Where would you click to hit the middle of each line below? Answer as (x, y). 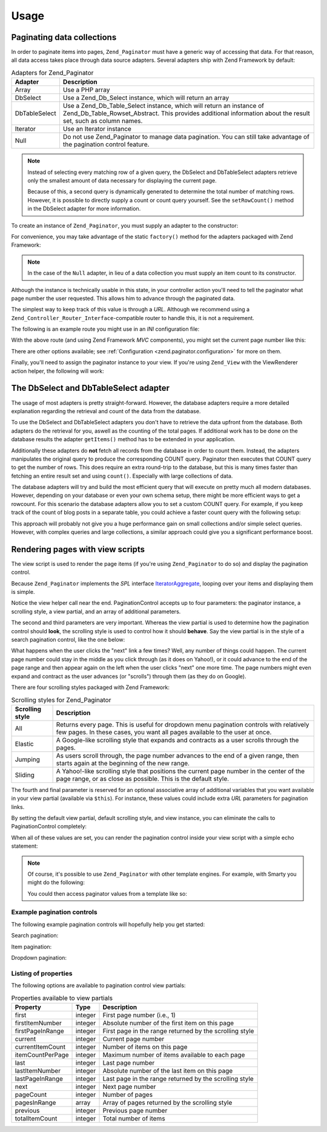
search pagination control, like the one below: (68, 640)
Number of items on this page (145, 1047)
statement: (25, 846)
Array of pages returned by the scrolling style (167, 1102)
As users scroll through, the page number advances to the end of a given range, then (177, 756)
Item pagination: (31, 947)
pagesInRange (35, 1102)
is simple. (23, 592)
